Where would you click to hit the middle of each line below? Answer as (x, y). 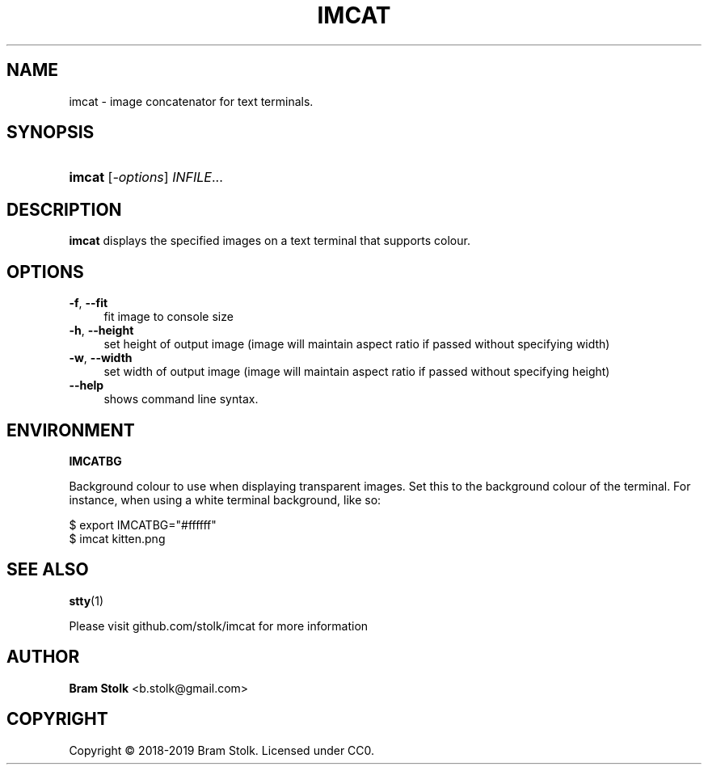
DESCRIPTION (64, 209)
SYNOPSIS (51, 133)
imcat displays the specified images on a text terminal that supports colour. (270, 241)
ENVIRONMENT (71, 430)
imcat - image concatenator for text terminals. (191, 101)
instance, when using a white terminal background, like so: (225, 499)
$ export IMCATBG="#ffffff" (143, 525)
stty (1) (86, 600)
